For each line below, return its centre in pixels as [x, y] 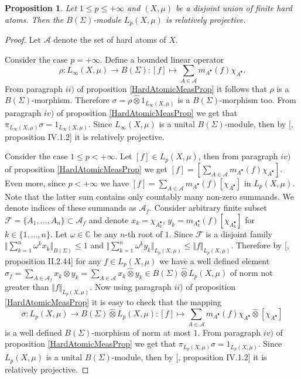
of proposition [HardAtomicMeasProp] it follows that [172, 88]
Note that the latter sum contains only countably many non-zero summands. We [149, 196]
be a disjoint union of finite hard [234, 8]
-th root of [144, 233]
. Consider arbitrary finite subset [208, 208]
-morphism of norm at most [141, 332]
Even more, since [35, 182]
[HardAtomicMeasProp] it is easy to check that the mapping [113, 302]
